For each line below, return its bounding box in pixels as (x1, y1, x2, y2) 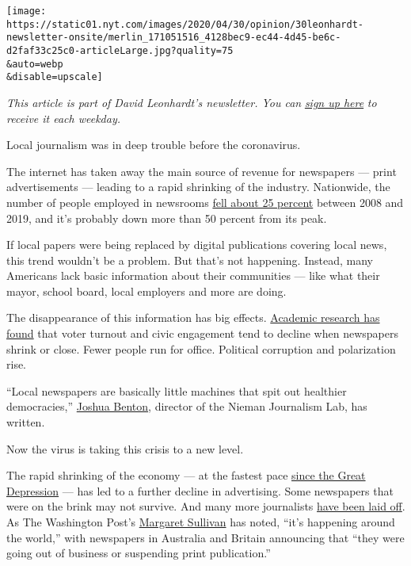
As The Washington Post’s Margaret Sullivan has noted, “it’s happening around (6, 514, 395, 530)
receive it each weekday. (6, 109, 121, 126)
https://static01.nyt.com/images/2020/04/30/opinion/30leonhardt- (6, 18, 364, 30)
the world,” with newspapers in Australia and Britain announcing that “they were (6, 529, 405, 545)
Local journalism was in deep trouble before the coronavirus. (6, 136, 301, 153)
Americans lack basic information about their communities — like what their (6, 267, 380, 284)
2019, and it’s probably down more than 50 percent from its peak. (6, 209, 327, 226)
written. (6, 414, 45, 430)
